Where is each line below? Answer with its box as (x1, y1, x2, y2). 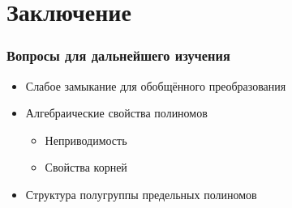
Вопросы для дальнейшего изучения (6, 45, 230, 66)
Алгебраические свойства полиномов (25, 104, 208, 121)
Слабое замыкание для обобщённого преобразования (25, 77, 286, 94)
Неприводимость (45, 131, 127, 148)
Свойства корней (45, 159, 127, 176)
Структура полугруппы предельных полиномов (25, 185, 257, 202)
